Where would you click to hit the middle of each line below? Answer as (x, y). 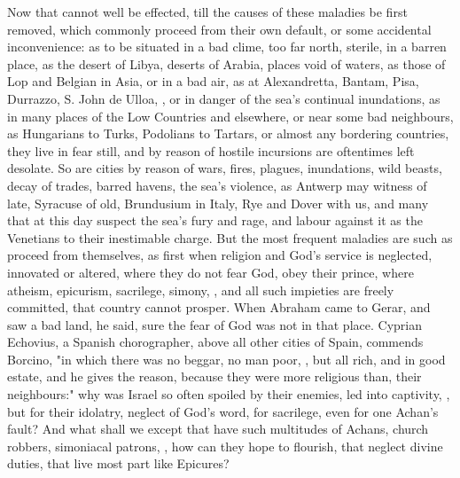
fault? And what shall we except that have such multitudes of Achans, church (218, 429)
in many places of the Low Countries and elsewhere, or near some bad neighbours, (230, 116)
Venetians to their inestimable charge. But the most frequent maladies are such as (230, 237)
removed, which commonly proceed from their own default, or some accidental (219, 29)
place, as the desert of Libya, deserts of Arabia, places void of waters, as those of (226, 63)
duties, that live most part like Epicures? (118, 463)
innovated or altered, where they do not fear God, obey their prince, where (211, 272)
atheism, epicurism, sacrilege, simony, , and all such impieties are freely (201, 290)
